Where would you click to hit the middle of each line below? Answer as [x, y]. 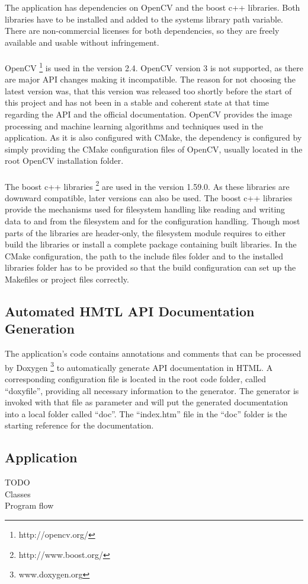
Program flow [29, 505]
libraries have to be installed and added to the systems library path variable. [144, 19]
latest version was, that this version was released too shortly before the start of [148, 91]
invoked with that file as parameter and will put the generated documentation [147, 402]
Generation [40, 328]
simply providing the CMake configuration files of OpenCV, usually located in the [154, 149]
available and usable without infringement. [82, 42]
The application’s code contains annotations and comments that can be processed [153, 353]
